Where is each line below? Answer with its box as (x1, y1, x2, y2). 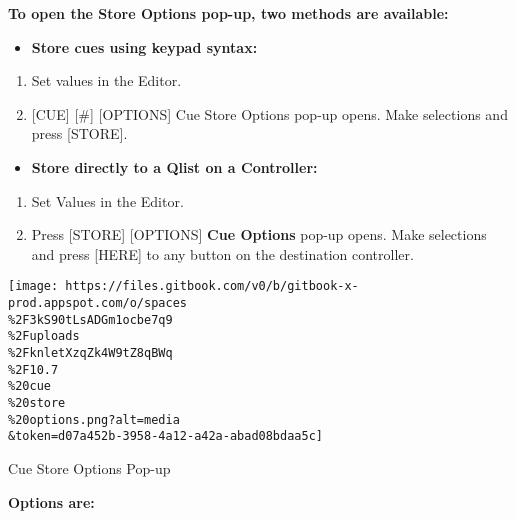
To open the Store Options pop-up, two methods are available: (8, 3, 449, 23)
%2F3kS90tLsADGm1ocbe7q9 (8, 312, 173, 327)
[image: (8, 279, 59, 294)
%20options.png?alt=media (8, 412, 180, 427)
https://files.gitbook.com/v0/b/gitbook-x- (65, 279, 359, 294)
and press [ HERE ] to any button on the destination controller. (31, 243, 414, 264)
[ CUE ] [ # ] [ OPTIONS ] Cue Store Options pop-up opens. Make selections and (31, 103, 508, 124)
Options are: (8, 491, 95, 512)
